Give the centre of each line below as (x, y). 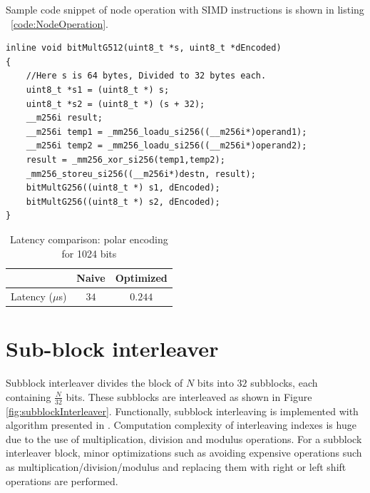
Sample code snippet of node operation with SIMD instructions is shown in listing (185, 9)
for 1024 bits (89, 253)
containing (29, 396)
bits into (215, 383)
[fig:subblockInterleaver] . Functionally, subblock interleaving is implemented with (182, 411)
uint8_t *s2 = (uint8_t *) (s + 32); (115, 104)
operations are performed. (62, 481)
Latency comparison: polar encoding (89, 239)
